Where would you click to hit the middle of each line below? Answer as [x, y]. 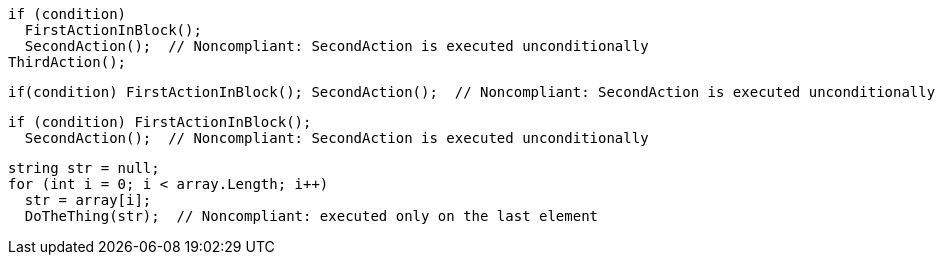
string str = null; [84, 168]
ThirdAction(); [67, 62]
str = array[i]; [88, 200]
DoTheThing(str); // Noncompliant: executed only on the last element [311, 216]
